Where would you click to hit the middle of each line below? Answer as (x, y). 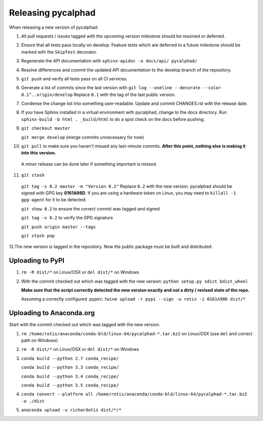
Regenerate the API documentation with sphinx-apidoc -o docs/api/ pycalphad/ (109, 61)
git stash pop (38, 236)
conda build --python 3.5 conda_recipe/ (70, 385)
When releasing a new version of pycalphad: (54, 27)
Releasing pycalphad (52, 13)
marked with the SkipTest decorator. (59, 52)
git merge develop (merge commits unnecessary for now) (83, 137)
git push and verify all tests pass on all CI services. (74, 78)
